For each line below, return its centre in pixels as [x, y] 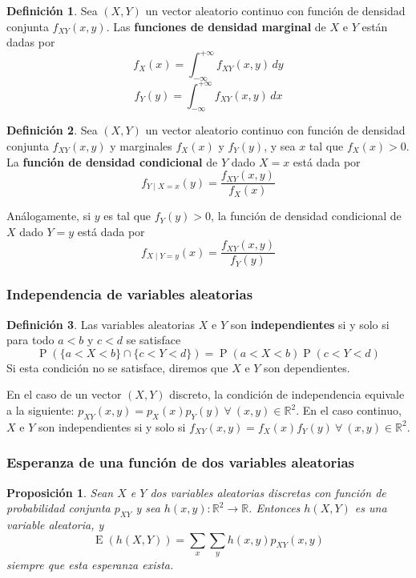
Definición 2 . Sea [52, 130]
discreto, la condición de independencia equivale [287, 394]
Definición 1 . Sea [52, 10]
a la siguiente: [40, 410]
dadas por [31, 42]
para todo [30, 340]
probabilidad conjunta [59, 508]
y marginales [141, 145]
